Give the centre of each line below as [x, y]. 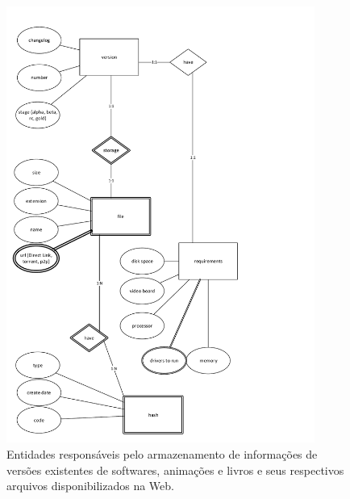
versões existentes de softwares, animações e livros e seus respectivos [175, 470]
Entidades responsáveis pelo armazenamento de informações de [162, 454]
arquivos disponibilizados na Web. [90, 486]
